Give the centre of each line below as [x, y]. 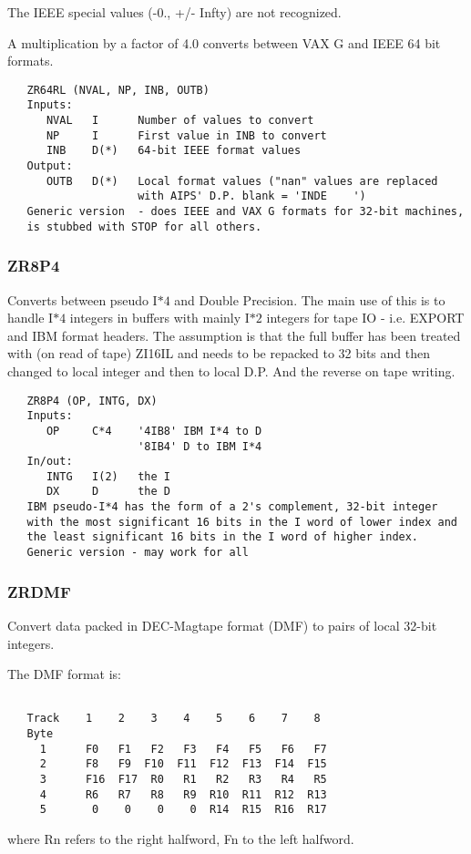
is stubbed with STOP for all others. [144, 226]
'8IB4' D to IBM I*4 [200, 446]
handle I [31, 318]
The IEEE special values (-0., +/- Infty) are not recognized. [174, 12]
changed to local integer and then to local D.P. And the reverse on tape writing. [231, 370]
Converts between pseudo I [82, 299]
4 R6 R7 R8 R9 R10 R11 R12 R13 [183, 794]
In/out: [50, 462]
